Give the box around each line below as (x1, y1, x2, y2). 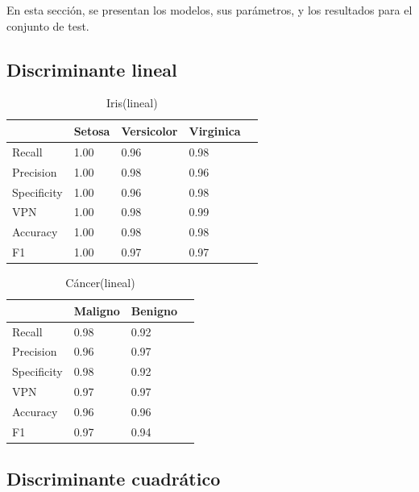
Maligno (73, 302, 120, 319)
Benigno (131, 302, 178, 319)
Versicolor (121, 122, 178, 139)
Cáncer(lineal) (65, 274, 135, 291)
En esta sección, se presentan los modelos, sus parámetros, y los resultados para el (6, 2, 413, 18)
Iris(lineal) (106, 94, 158, 111)
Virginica (189, 122, 241, 139)
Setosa (73, 122, 110, 139)
